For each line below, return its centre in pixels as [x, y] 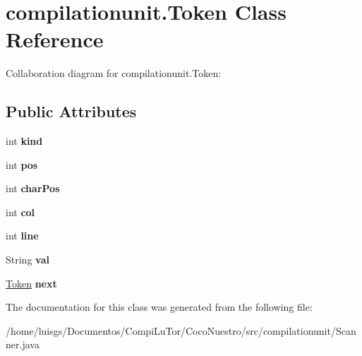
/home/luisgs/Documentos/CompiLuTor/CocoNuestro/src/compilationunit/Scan [181, 330]
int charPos [33, 188]
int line [22, 236]
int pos [22, 164]
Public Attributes [71, 111]
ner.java [23, 344]
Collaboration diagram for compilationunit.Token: [114, 73]
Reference [55, 39]
